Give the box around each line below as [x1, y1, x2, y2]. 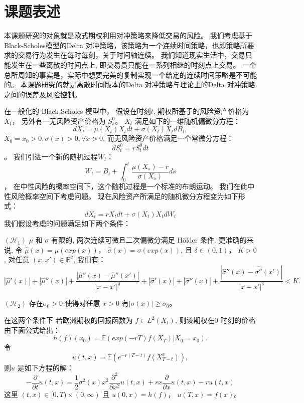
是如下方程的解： [17, 362, 74, 372]
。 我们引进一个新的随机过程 [4, 151, 98, 162]
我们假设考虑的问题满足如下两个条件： [4, 218, 130, 228]
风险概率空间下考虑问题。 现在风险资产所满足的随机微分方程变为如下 [11, 190, 238, 201]
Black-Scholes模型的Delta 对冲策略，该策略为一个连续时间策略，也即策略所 [4, 40, 247, 50]
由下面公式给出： [4, 324, 60, 335]
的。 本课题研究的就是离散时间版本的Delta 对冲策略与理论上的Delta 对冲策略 [4, 79, 255, 90]
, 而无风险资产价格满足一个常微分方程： [102, 133, 234, 143]
